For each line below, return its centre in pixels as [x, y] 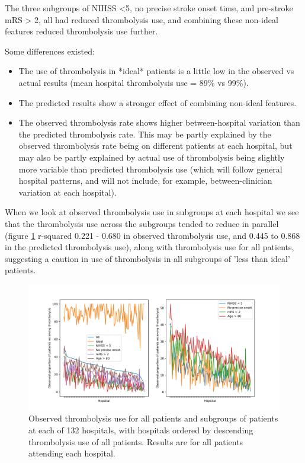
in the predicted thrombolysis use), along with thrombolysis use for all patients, [150, 247]
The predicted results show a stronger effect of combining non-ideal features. [158, 102]
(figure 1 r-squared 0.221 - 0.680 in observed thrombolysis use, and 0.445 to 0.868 [152, 235]
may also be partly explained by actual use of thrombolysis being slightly [152, 157]
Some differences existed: [50, 51]
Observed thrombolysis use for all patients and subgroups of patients [153, 418]
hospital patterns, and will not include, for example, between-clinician [145, 181]
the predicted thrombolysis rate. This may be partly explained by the [145, 134]
